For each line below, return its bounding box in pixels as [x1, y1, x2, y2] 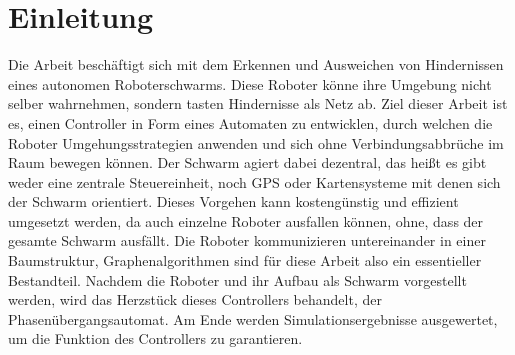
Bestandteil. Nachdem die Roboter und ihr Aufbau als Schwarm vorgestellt [8, 269, 467, 290]
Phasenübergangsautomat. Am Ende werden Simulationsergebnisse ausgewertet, [8, 308, 498, 329]
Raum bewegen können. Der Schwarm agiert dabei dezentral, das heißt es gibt [8, 152, 487, 173]
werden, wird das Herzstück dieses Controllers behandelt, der [8, 289, 382, 310]
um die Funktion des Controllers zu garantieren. [8, 328, 303, 349]
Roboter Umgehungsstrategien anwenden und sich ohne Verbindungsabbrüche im [8, 132, 504, 153]
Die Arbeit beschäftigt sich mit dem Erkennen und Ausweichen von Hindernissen [8, 54, 504, 75]
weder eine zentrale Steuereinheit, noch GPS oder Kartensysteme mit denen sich [8, 171, 501, 192]
